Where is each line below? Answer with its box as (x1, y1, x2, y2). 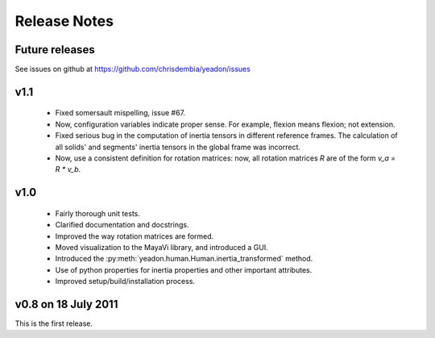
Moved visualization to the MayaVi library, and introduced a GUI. (55, 243, 269, 252)
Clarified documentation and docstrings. (55, 220, 189, 230)
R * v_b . (55, 165, 81, 174)
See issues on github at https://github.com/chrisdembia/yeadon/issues (14, 65, 251, 74)
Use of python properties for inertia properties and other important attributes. (55, 265, 313, 274)
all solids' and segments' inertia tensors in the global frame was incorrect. (55, 142, 301, 152)
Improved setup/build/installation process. (55, 277, 196, 286)
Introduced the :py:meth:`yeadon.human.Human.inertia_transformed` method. (55, 254, 313, 264)
